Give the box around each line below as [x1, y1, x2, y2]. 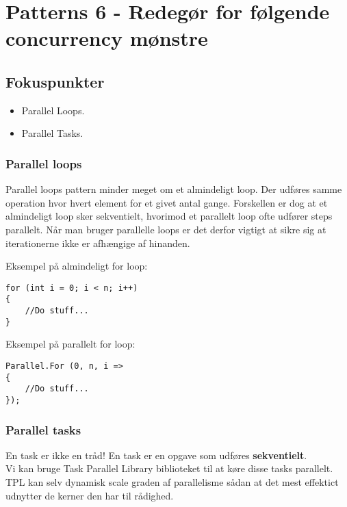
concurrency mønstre [5, 24, 208, 52]
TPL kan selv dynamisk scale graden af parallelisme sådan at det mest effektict [5, 474, 339, 489]
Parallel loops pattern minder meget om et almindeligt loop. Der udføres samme [5, 182, 342, 196]
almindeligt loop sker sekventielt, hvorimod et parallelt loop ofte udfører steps [5, 209, 333, 223]
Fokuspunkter [5, 70, 105, 92]
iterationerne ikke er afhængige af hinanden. [5, 235, 190, 250]
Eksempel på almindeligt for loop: [5, 259, 148, 273]
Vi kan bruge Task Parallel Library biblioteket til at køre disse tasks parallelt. [5, 461, 333, 476]
